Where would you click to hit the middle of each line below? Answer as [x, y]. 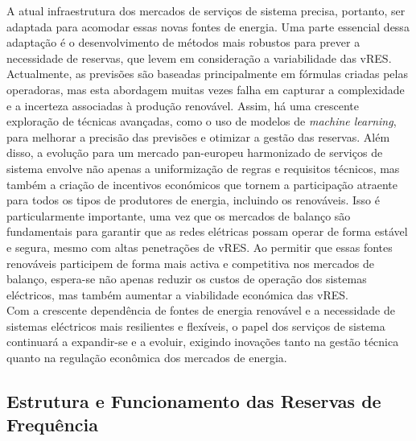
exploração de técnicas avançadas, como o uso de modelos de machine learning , [202, 121]
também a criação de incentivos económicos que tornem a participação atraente [202, 184]
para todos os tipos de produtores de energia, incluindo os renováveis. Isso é [193, 200]
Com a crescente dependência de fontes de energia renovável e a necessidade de [201, 310]
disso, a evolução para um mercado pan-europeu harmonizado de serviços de [195, 152]
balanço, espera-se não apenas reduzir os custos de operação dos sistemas [187, 279]
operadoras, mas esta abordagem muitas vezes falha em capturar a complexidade [206, 89]
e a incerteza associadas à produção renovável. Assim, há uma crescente [183, 105]
